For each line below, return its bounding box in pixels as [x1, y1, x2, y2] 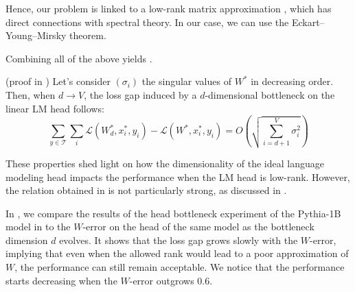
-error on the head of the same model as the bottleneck [82, 219, 314, 234]
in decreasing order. [251, 74, 334, 88]
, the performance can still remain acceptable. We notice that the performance [14, 260, 345, 274]
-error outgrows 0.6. [129, 273, 213, 287]
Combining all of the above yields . [5, 51, 152, 65]
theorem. [69, 28, 106, 42]
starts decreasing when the [5, 273, 117, 287]
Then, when [5, 87, 56, 101]
